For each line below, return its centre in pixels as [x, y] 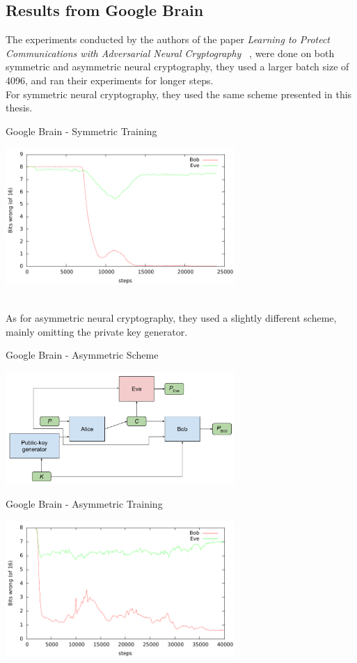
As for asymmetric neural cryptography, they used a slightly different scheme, [171, 318]
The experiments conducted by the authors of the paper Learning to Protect [168, 39]
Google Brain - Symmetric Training [81, 131]
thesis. [19, 108]
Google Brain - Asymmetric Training [84, 504]
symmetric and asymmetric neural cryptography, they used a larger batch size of [177, 67]
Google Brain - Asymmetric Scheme [82, 355]
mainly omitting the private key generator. [97, 331]
